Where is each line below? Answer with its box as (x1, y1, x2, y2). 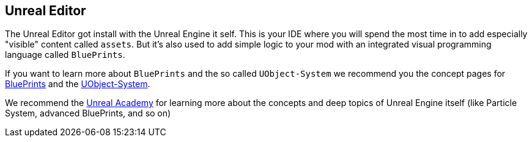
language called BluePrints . (5, 49, 125, 60)
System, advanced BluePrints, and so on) (5, 108, 171, 119)
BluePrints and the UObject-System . (5, 79, 150, 90)
